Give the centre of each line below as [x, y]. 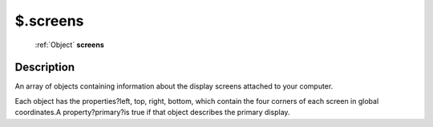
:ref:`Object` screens [69, 45]
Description [45, 67]
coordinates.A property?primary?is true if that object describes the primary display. [152, 113]
